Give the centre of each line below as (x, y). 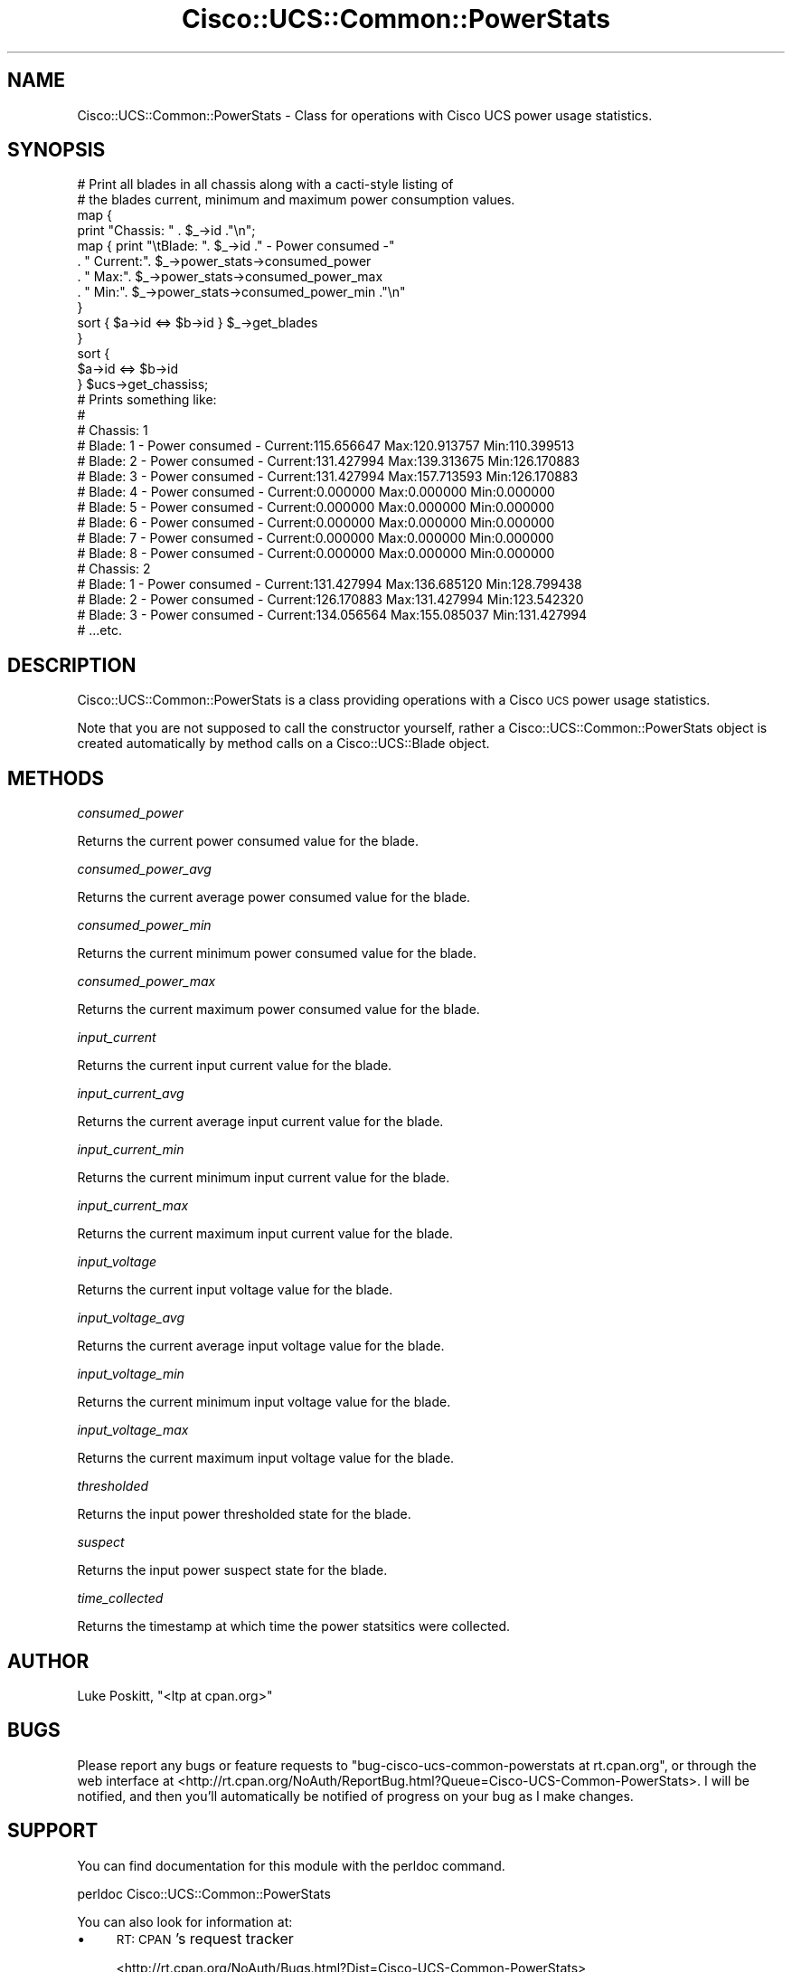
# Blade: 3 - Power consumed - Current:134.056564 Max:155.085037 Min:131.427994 (332, 615)
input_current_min (131, 1150)
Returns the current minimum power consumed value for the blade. (277, 953)
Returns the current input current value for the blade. (235, 1066)
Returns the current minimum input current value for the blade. (264, 1178)
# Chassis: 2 (114, 569)
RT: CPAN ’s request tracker (205, 1938)
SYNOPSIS (57, 150)
